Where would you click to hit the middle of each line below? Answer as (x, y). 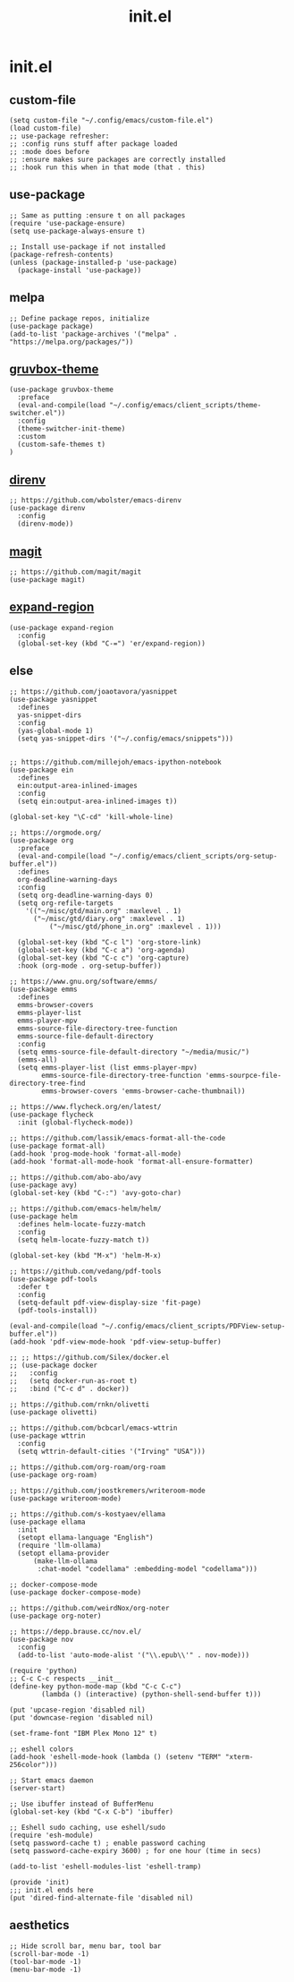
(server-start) (38, 1788)
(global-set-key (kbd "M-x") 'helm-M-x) (86, 1255)
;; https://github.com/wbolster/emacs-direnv (95, 500)
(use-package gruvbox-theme (62, 390)
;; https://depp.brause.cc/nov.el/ (76, 1631)
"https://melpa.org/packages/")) (71, 342)
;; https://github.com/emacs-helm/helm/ (86, 1209)
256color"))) (34, 1764)
